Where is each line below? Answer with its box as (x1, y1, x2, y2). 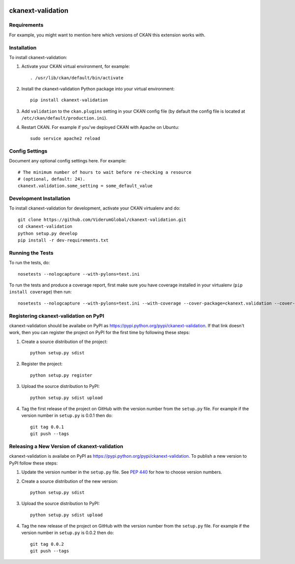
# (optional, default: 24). (18, 176, 86, 182)
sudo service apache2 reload (30, 136, 100, 141)
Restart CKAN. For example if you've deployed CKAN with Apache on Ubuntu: (21, 124, 179, 130)
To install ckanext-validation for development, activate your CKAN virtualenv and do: (9, 205, 180, 211)
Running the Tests (9, 249, 54, 256)
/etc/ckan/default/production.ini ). (21, 115, 108, 121)
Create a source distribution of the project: (21, 339, 108, 345)
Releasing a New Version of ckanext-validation (9, 443, 123, 450)
